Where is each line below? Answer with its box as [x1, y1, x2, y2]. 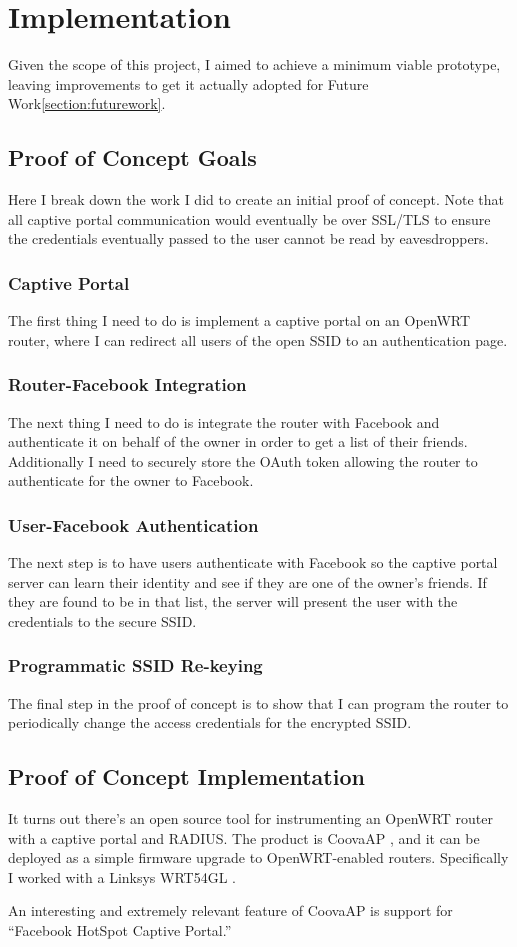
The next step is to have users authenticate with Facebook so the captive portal [8, 552, 498, 573]
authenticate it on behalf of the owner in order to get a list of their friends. [8, 431, 468, 452]
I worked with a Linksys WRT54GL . [8, 866, 236, 887]
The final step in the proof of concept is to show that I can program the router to [8, 692, 509, 713]
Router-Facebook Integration [8, 372, 247, 397]
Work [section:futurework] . [8, 93, 166, 114]
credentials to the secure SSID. [8, 610, 197, 631]
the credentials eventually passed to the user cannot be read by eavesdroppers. [8, 228, 489, 249]
